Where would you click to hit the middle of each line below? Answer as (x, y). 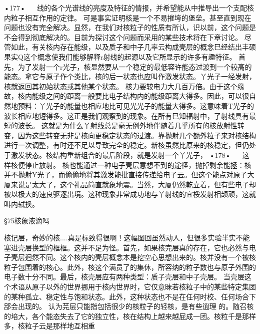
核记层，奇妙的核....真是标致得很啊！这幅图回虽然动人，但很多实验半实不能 (127, 238)
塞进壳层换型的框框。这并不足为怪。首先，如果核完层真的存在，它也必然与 (126, 247)
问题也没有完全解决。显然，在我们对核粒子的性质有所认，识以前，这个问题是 (130, 27)
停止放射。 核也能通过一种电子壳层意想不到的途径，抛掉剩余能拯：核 (138, 164)
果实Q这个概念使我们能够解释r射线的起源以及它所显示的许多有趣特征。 (120, 56)
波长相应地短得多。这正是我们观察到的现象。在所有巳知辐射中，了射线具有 (126, 115)
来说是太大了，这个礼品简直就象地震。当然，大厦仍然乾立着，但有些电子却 (133, 184)
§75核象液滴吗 (27, 221)
